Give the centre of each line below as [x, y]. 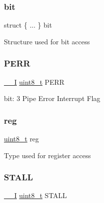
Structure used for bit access [47, 41]
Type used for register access [48, 155]
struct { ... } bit [28, 25]
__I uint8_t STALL [35, 195]
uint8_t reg [21, 139]
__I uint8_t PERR [34, 82]
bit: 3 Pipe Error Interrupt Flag [52, 98]
